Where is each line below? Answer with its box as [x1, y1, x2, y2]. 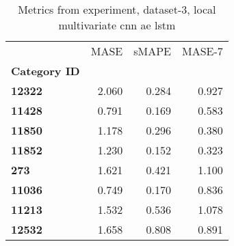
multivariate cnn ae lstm [58, 17, 176, 33]
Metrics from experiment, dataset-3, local [18, 1, 216, 17]
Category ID [11, 63, 80, 79]
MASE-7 [182, 43, 223, 59]
